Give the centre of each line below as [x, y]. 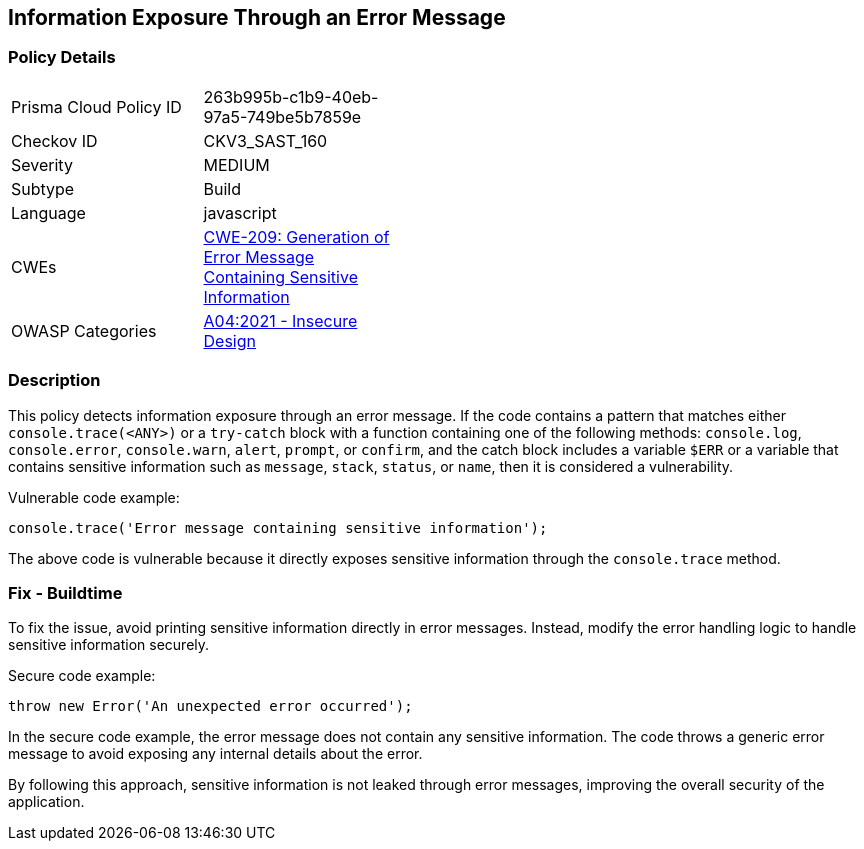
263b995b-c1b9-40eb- [291, 96]
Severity [42, 164]
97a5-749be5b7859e [282, 116]
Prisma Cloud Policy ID [96, 106]
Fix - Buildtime [65, 592]
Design [229, 340]
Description [54, 380]
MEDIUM [236, 164]
